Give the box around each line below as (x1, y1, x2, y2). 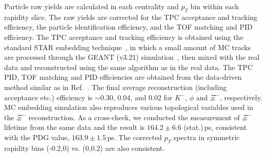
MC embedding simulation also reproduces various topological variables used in (4, 102, 253, 113)
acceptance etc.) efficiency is (4, 92, 93, 102)
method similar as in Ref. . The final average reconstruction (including (4, 81, 227, 92)
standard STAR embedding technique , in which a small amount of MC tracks (4, 41, 251, 52)
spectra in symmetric (173, 131, 240, 142)
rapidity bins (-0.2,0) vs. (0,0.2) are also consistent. (4, 142, 165, 153)
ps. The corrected (107, 131, 162, 142)
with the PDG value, (4, 131, 70, 142)
